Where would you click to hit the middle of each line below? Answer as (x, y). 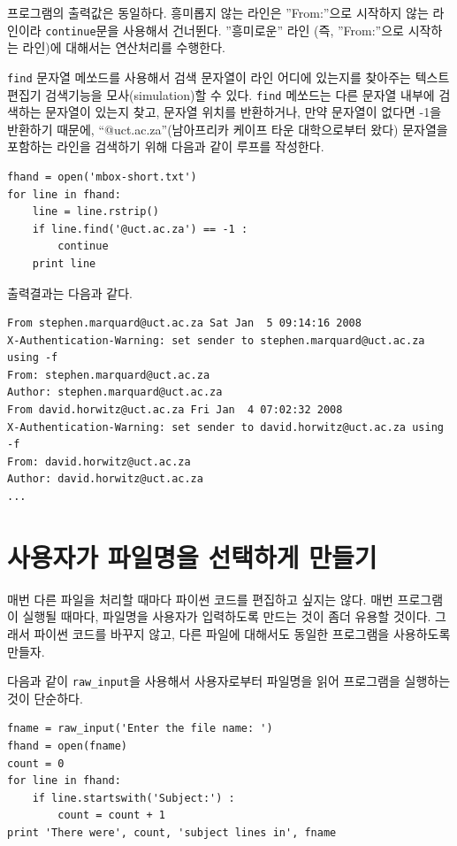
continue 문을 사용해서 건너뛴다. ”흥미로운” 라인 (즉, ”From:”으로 (225, 30)
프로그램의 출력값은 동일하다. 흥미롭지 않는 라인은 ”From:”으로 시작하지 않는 (218, 12)
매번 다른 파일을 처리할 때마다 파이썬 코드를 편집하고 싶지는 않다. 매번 (200, 599)
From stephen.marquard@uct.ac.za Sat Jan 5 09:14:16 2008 (184, 323)
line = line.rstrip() (95, 212)
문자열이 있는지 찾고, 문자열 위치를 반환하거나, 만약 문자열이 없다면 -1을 (244, 112)
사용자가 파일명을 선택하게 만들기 (192, 556)
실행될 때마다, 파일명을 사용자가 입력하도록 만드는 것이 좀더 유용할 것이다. (227, 616)
